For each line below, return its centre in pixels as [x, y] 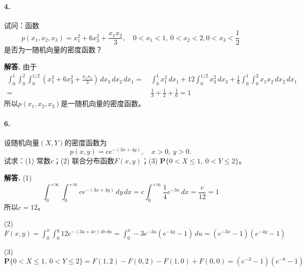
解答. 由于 [21, 67]
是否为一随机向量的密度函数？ [53, 50]
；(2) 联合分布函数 [84, 161]
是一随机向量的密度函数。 [103, 103]
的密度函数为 [86, 142]
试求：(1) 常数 [27, 161]
